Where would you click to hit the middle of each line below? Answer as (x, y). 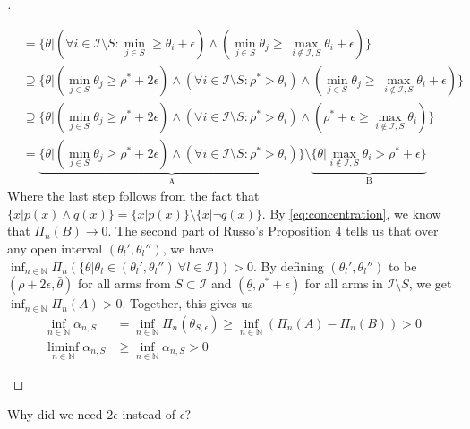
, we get (430, 283)
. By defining (289, 266)
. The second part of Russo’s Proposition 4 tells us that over (273, 231)
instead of (149, 413)
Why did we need (55, 413)
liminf (63, 347)
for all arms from (124, 283)
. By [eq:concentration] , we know (351, 213)
